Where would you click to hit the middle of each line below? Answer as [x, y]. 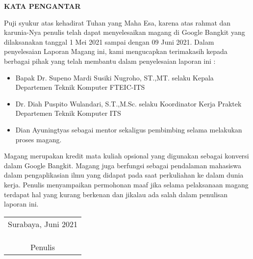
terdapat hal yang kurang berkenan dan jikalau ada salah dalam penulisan [116, 194]
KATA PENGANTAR [42, 6]
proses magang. [38, 139]
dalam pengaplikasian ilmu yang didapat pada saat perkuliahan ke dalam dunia [124, 175]
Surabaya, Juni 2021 [43, 224]
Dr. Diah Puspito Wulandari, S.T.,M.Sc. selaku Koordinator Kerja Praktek [128, 103]
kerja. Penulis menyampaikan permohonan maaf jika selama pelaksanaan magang [126, 184]
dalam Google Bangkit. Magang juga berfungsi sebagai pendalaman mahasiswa [123, 165]
